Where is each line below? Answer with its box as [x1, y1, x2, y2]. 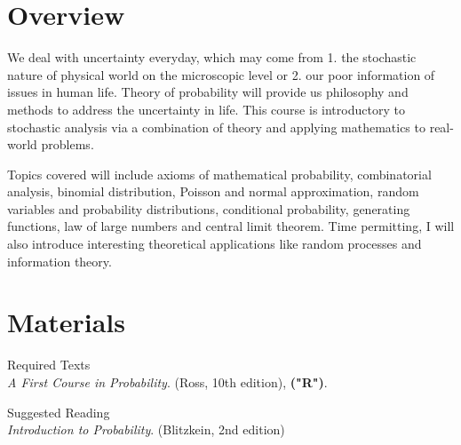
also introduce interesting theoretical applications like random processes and [7, 234, 422, 253]
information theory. [7, 251, 112, 270]
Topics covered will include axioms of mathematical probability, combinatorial [7, 164, 432, 183]
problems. [41, 135, 94, 154]
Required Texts [7, 355, 91, 374]
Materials [7, 304, 126, 340]
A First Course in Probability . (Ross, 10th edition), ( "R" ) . [7, 372, 328, 391]
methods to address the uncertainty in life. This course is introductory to [7, 99, 405, 118]
